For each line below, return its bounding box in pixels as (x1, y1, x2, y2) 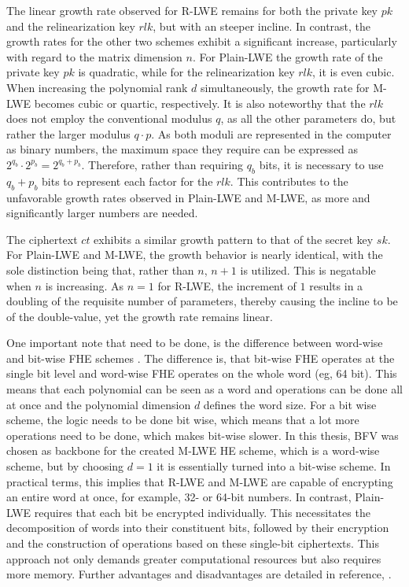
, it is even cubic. (312, 64, 395, 80)
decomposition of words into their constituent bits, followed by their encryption (6, 519, 389, 536)
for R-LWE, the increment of (157, 277, 297, 293)
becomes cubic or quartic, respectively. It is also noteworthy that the (34, 94, 366, 111)
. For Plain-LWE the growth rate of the (192, 48, 383, 65)
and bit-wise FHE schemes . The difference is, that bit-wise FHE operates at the (6, 349, 395, 366)
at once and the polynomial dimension (6, 396, 191, 412)
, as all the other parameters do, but (220, 110, 396, 127)
